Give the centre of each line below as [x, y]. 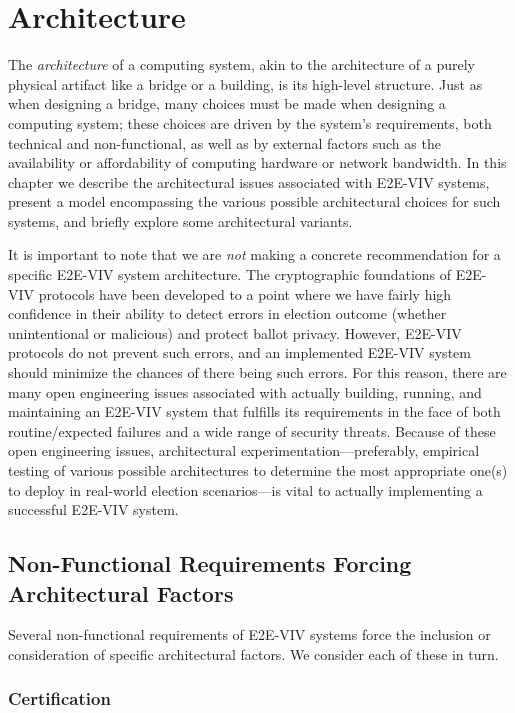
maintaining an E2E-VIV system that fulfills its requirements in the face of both [254, 411]
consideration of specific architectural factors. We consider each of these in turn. [253, 653]
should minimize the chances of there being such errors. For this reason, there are [257, 372]
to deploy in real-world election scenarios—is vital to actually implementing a [245, 489]
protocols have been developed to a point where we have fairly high [245, 293]
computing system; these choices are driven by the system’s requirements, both [250, 122]
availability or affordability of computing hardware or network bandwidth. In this [257, 162]
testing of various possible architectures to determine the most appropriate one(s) [258, 470]
